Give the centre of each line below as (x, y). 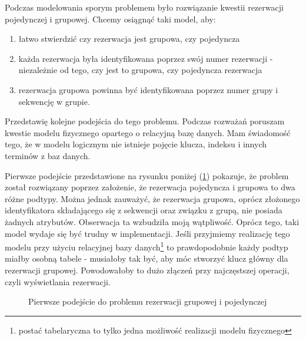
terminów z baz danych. (48, 155)
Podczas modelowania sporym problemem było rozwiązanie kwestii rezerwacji (144, 7)
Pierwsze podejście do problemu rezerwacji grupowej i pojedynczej (148, 301)
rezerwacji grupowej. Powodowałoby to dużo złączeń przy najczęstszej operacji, (147, 270)
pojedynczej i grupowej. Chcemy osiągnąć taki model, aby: (110, 19)
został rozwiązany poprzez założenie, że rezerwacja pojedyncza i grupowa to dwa (150, 187)
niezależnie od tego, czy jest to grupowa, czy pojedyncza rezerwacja (140, 70)
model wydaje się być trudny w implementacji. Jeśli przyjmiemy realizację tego (147, 233)
